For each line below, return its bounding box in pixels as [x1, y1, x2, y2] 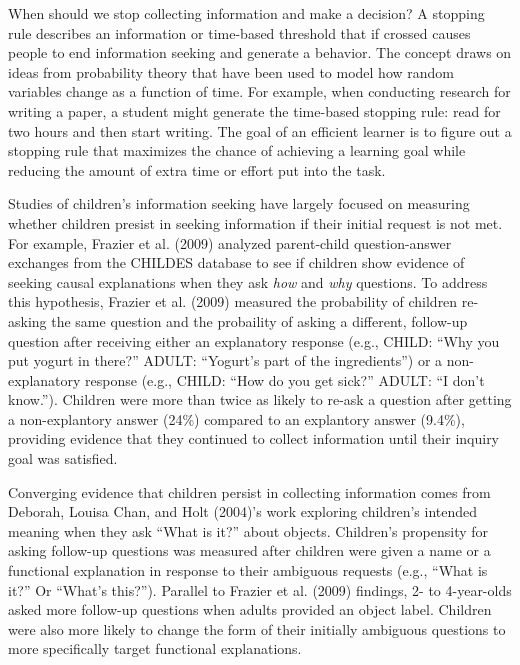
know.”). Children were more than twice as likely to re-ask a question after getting [8, 389, 512, 410]
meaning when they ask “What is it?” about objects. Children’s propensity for [8, 520, 489, 541]
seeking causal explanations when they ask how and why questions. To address [8, 271, 488, 292]
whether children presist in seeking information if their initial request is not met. [8, 212, 503, 233]
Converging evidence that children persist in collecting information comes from [8, 481, 491, 502]
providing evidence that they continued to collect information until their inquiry [8, 428, 500, 449]
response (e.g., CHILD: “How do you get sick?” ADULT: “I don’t [85, 369, 485, 390]
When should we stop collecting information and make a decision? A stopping [8, 3, 485, 23]
